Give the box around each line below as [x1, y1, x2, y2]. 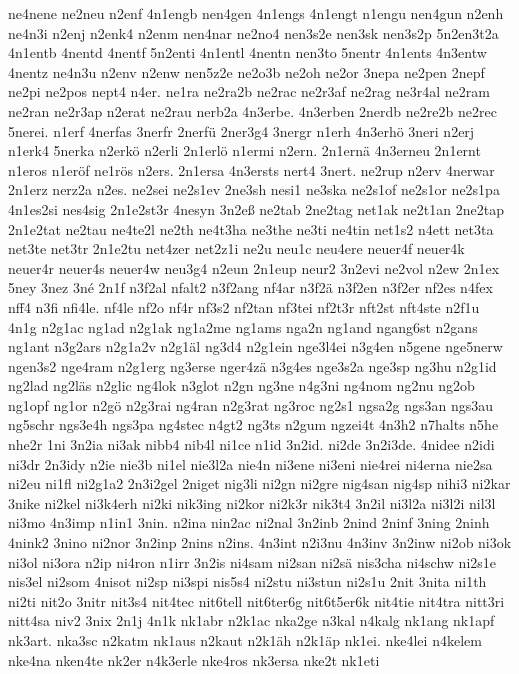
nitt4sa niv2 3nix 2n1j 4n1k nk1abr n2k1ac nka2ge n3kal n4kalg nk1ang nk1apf [8, 610, 495, 631]
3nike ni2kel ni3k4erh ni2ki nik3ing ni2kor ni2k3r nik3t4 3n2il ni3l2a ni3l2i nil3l [8, 492, 496, 513]
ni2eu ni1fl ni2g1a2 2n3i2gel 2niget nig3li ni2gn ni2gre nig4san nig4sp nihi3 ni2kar [8, 473, 511, 494]
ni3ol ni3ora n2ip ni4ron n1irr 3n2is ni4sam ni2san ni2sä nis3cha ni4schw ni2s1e [8, 551, 497, 572]
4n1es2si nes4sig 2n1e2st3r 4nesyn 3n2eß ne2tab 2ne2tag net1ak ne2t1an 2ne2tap [8, 198, 504, 219]
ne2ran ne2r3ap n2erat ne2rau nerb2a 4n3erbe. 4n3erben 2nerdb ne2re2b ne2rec [8, 100, 497, 121]
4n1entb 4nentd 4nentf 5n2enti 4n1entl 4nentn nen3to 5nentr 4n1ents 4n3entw [8, 42, 487, 63]
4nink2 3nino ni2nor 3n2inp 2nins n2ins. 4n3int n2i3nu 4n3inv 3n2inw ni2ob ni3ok [8, 532, 512, 553]
